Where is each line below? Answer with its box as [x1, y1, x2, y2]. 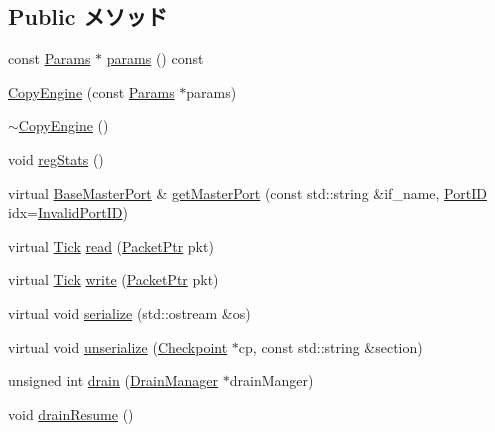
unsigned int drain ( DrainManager [8, 370, 219, 391]
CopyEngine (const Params [8, 81, 175, 102]
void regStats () [8, 148, 104, 169]
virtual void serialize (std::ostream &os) [8, 302, 251, 323]
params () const [106, 48, 204, 69]
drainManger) [229, 370, 314, 391]
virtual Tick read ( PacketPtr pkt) [8, 235, 214, 256]
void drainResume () [8, 403, 134, 424]
